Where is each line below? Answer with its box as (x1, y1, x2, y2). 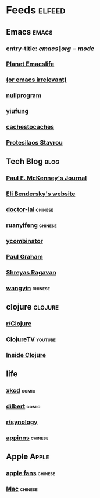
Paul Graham (6, 252, 44, 260)
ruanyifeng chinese (6, 221, 57, 229)
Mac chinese (6, 485, 38, 493)
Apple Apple (6, 452, 49, 462)
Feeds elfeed (6, 4, 66, 17)
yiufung (6, 107, 29, 115)
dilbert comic (6, 402, 41, 410)
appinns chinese (6, 434, 49, 442)
